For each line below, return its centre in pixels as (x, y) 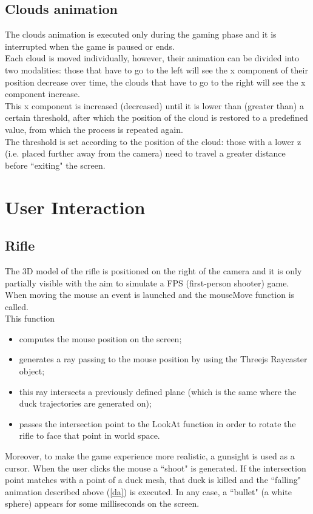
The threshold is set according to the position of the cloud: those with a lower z (153, 141)
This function (30, 318)
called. (17, 306)
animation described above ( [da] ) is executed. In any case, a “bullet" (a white (148, 491)
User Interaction (75, 207)
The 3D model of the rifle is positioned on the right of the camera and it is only (153, 270)
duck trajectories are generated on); (85, 403)
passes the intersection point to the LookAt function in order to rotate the (157, 423)
